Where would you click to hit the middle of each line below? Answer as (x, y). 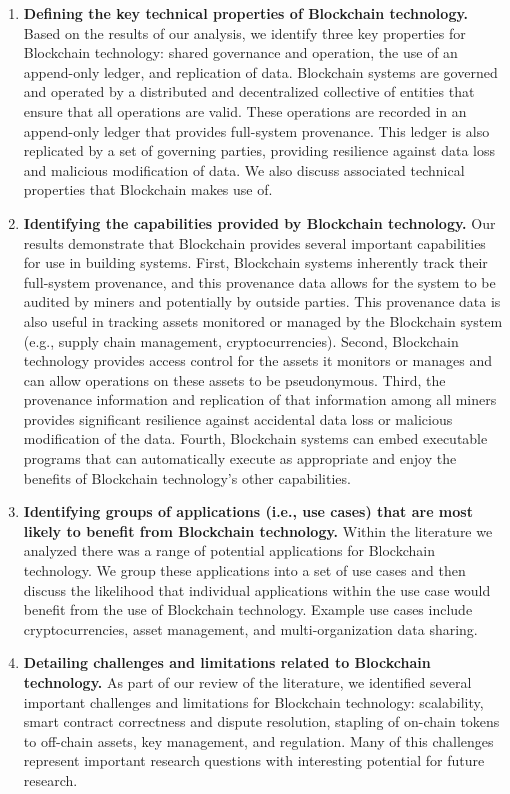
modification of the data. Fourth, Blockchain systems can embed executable (255, 438)
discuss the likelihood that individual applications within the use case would (257, 589)
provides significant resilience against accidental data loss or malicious (238, 418)
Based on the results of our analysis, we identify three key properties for (244, 32)
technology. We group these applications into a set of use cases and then (244, 570)
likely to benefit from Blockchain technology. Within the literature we (258, 530)
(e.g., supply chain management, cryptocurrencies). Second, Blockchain (241, 340)
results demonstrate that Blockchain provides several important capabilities (254, 242)
